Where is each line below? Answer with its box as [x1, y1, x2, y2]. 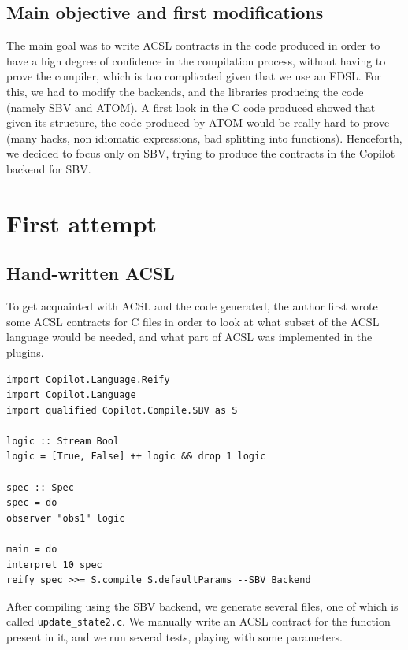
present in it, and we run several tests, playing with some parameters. [6, 629, 343, 645]
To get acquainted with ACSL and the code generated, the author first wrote [6, 298, 378, 314]
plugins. [6, 344, 44, 360]
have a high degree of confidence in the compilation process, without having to [6, 52, 386, 69]
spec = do [6, 497, 57, 509]
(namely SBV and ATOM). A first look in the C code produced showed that [6, 98, 376, 115]
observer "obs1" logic [6, 512, 125, 524]
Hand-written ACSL [6, 261, 175, 285]
